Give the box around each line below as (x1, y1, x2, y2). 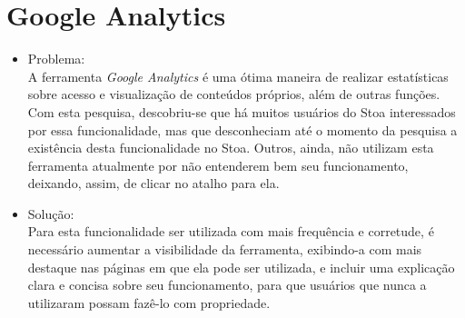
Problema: (27, 49, 85, 68)
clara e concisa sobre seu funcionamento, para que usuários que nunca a (27, 275, 427, 294)
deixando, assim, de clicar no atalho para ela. (27, 174, 280, 193)
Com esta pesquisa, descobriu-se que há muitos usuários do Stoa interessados (27, 102, 456, 121)
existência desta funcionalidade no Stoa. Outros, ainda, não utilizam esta (27, 138, 434, 157)
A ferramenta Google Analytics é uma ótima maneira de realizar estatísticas (27, 66, 449, 85)
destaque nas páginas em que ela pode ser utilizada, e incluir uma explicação (27, 257, 455, 276)
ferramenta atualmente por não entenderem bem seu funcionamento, (27, 155, 409, 174)
